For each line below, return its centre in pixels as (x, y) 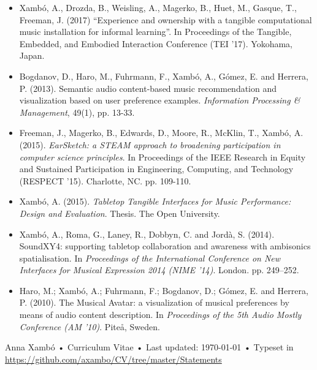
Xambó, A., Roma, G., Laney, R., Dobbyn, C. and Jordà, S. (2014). (147, 234)
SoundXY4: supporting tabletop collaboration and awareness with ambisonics (165, 246)
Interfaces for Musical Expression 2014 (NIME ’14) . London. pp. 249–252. (159, 270)
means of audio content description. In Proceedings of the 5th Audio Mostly (160, 315)
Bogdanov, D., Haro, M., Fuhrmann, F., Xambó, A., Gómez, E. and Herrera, (164, 76)
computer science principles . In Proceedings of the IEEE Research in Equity (162, 157)
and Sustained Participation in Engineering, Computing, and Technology (156, 169)
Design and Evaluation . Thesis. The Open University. (120, 213)
